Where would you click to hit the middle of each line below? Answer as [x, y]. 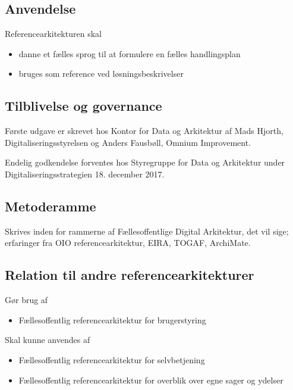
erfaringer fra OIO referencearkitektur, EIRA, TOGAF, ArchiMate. [128, 243]
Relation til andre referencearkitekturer [130, 275]
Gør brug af [26, 300]
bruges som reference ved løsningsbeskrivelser [101, 74]
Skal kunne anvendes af [48, 340]
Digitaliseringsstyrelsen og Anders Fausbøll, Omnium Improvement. [128, 142]
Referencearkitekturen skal [53, 34]
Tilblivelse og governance [84, 106]
